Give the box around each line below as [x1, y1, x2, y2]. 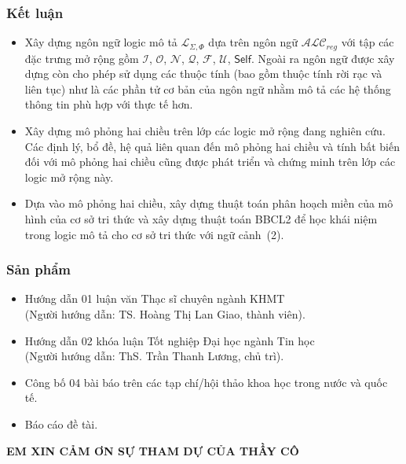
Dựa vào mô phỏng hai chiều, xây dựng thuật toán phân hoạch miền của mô [24, 195, 393, 212]
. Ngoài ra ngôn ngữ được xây [251, 50, 395, 66]
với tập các [341, 34, 394, 50]
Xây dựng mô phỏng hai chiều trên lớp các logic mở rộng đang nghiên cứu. [24, 123, 386, 139]
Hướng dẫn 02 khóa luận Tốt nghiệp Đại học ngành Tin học [24, 332, 315, 348]
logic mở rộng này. [24, 168, 114, 185]
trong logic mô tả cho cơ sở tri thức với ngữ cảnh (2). [24, 226, 284, 242]
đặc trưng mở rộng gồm [24, 50, 139, 66]
